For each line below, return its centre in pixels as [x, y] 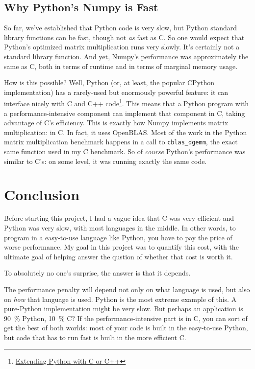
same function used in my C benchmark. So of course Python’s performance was [125, 151]
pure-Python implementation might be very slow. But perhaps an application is [124, 309]
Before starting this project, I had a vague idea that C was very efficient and [119, 218]
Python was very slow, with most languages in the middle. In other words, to [120, 227]
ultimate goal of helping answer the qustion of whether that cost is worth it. [118, 256]
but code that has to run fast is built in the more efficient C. [95, 337]
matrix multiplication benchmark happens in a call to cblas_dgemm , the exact [121, 142]
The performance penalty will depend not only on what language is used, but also [127, 289]
